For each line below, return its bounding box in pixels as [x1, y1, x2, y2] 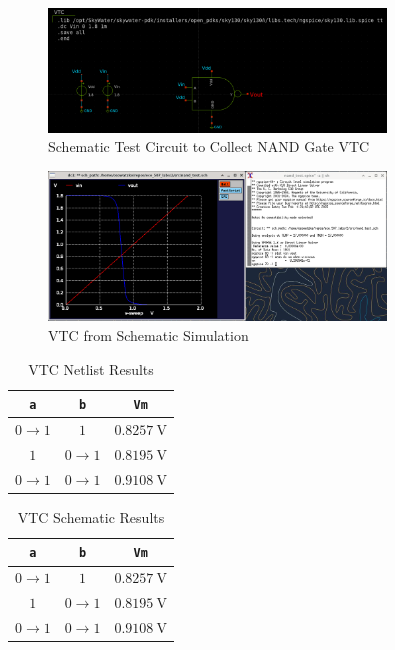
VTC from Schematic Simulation [48, 325, 249, 346]
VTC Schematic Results [17, 506, 165, 527]
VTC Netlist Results [28, 358, 154, 379]
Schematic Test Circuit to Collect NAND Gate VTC [48, 136, 370, 157]
